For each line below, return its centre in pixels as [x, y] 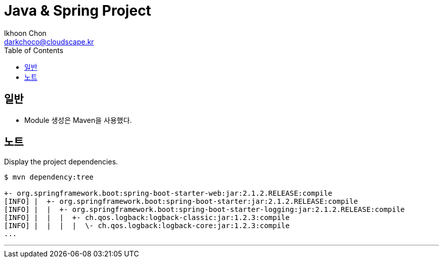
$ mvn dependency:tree [49, 177]
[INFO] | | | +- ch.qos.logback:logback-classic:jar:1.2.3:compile [147, 218]
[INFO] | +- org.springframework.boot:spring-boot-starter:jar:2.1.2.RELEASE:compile [181, 202]
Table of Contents [34, 50]
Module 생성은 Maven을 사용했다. [78, 120]
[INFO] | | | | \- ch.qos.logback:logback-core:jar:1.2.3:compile [147, 226]
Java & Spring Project [78, 11]
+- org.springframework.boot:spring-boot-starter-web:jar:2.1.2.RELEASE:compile [168, 193]
